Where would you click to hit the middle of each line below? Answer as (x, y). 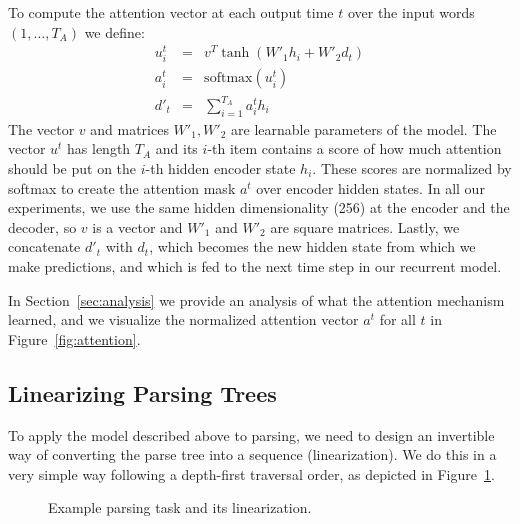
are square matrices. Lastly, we (365, 226)
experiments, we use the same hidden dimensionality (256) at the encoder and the (259, 207)
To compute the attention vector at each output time (171, 12)
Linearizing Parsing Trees (142, 392)
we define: (114, 31)
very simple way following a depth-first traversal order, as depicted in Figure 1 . (251, 473)
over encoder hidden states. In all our (370, 187)
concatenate (44, 246)
